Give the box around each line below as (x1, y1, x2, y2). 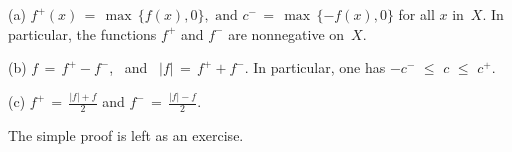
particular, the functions (8, 23, 157, 44)
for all (398, 4, 435, 24)
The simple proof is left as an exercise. (8, 124, 244, 145)
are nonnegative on (228, 23, 345, 44)
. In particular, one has (244, 57, 386, 78)
